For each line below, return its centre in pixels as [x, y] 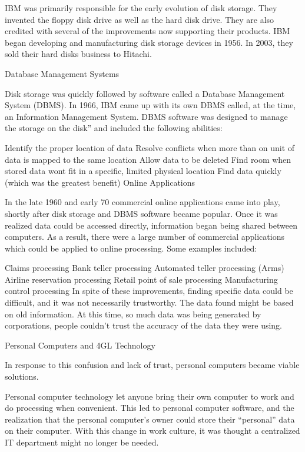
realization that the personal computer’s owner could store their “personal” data [150, 419]
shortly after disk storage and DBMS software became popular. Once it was [141, 213]
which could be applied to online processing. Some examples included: [131, 248]
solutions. [22, 376]
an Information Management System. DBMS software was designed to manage [146, 116]
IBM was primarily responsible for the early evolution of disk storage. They [141, 8]
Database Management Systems [62, 73]
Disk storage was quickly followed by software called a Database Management [145, 93]
